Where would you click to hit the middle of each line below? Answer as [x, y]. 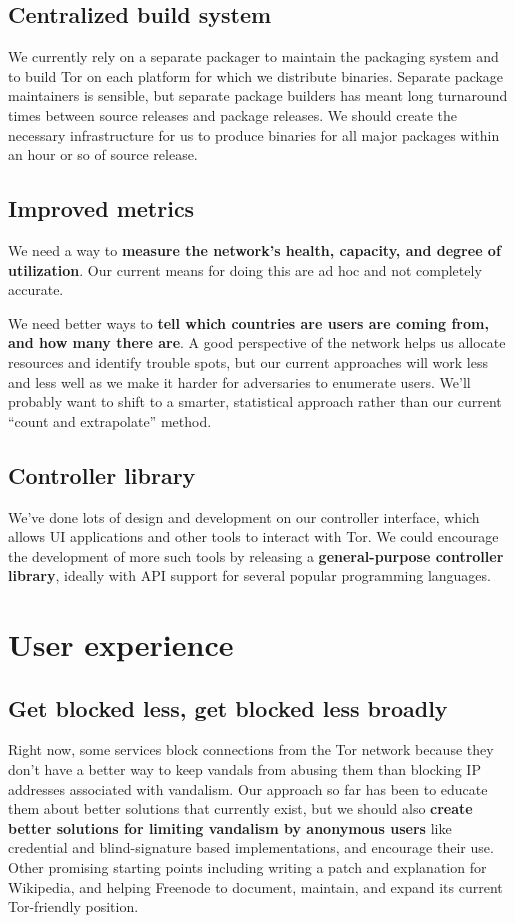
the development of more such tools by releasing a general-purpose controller [256, 555]
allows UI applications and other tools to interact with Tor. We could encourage [253, 536]
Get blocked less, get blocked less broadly [228, 707]
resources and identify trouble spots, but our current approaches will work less [248, 361]
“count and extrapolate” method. [110, 420]
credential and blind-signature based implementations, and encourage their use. [251, 847]
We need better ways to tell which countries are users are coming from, [248, 322]
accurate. [36, 289]
